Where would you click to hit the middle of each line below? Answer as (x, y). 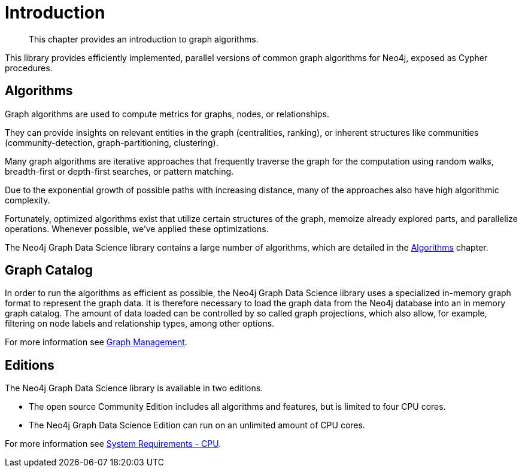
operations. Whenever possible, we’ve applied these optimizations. (137, 229)
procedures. (29, 68)
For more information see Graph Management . (96, 342)
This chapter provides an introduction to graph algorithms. (144, 39)
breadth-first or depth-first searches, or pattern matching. (119, 171)
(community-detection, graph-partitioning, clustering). (112, 142)
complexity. (28, 200)
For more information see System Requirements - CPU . (113, 444)
